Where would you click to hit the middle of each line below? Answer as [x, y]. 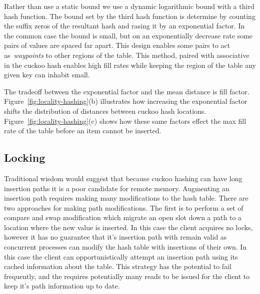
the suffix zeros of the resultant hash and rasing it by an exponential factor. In [124, 26]
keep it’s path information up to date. [62, 286]
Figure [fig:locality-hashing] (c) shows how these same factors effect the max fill [125, 121]
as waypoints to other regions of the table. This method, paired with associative [127, 55]
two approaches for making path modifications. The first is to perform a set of [124, 207]
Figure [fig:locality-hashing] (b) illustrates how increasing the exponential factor [126, 101]
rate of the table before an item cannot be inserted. [83, 131]
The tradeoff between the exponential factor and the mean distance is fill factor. [127, 91]
